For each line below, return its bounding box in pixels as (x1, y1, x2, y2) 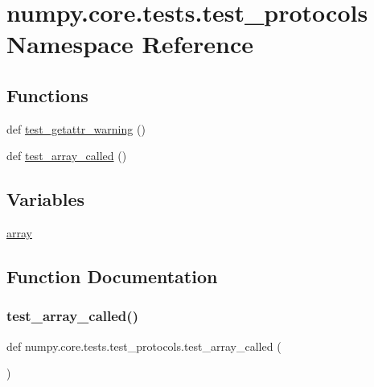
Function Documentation (6, 264, 218, 289)
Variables (6, 187, 85, 212)
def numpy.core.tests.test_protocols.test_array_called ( (6, 337, 282, 354)
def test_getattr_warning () (6, 120, 146, 137)
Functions (6, 82, 88, 107)
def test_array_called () (6, 147, 127, 164)
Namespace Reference (6, 27, 253, 60)
